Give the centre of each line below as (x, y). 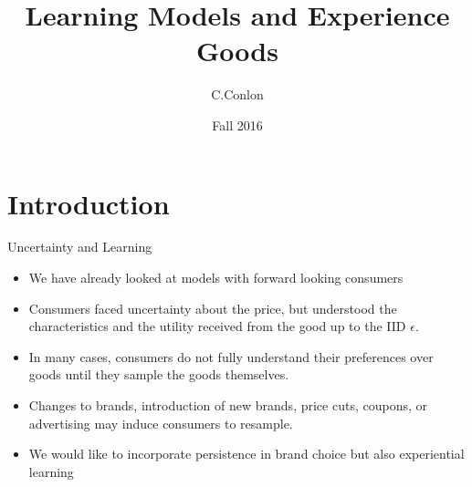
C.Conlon (237, 94)
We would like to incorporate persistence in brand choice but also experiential (246, 454)
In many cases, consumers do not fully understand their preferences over (231, 356)
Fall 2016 (237, 124)
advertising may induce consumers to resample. (161, 423)
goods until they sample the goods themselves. (159, 374)
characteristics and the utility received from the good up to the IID (217, 326)
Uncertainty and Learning (80, 247)
